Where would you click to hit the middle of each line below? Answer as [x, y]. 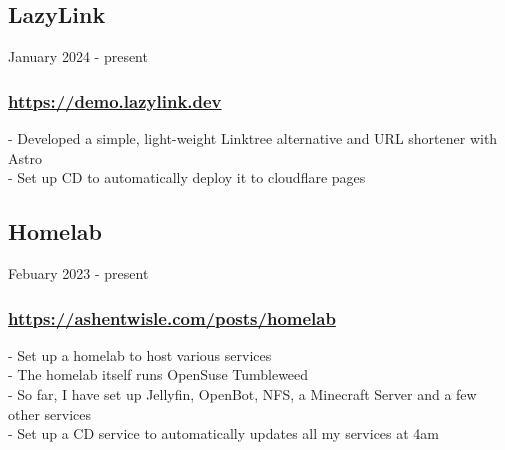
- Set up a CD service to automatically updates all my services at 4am [224, 433]
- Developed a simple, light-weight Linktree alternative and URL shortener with [253, 138]
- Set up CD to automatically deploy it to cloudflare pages [187, 177]
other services [50, 413]
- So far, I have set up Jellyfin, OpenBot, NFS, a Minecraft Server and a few [242, 394]
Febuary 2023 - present [78, 273]
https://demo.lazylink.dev [115, 100]
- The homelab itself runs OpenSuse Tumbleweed [158, 374]
